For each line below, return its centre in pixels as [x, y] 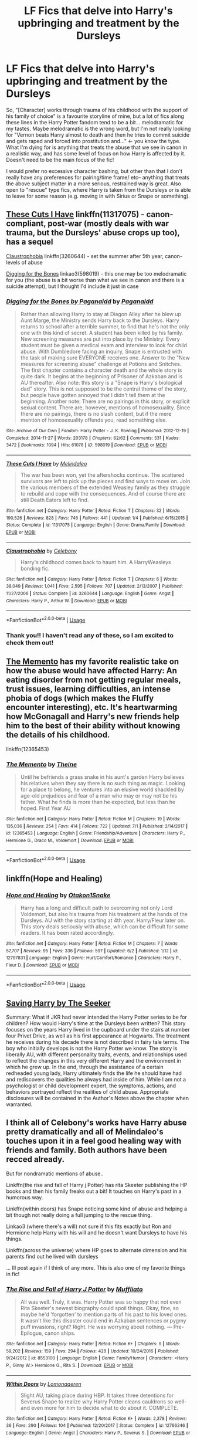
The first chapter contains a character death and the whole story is [101, 370]
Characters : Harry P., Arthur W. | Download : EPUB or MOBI [67, 601]
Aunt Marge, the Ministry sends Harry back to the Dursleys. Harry [100, 320]
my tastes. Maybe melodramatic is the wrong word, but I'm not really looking [98, 128]
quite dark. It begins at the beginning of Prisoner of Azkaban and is [101, 377]
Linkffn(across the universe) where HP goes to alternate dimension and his [96, 1250]
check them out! [30, 642]
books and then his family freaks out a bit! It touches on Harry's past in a [94, 1191]
